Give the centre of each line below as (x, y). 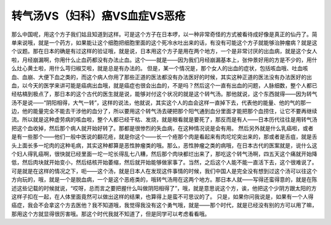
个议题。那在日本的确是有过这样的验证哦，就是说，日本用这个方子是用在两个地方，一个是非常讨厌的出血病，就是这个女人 (164, 51)
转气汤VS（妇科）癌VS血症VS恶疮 (98, 16)
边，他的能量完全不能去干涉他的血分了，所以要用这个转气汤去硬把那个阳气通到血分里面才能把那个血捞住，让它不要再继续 (164, 111)
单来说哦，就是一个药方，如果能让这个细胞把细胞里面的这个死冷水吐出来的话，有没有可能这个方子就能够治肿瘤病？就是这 (164, 42)
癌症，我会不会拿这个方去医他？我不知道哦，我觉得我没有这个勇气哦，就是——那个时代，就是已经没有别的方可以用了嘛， (164, 205)
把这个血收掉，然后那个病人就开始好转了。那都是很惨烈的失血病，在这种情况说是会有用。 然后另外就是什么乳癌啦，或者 (162, 128)
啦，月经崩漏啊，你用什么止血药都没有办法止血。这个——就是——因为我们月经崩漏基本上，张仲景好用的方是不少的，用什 (164, 60)
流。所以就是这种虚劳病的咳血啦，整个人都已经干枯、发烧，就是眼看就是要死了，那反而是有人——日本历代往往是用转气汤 (164, 120)
